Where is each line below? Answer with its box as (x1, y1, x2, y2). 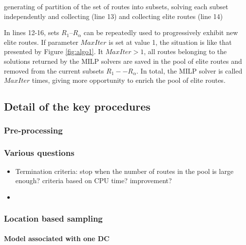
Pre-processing (4, 124, 63, 136)
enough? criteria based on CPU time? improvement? (15, 175, 172, 186)
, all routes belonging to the (144, 46, 227, 57)
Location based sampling (4, 212, 103, 225)
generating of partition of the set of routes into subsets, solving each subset (4, 1, 228, 11)
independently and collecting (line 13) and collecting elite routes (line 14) (4, 11, 223, 21)
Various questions (4, 147, 75, 159)
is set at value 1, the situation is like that (109, 37, 232, 47)
